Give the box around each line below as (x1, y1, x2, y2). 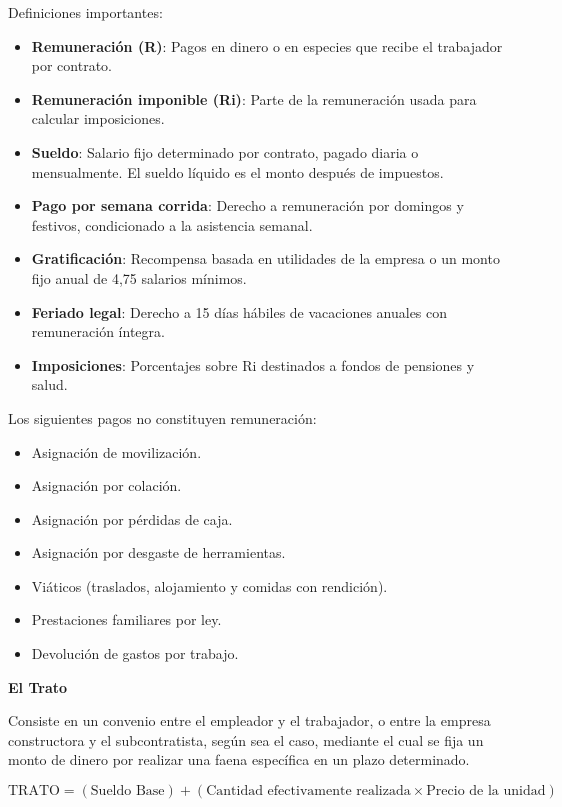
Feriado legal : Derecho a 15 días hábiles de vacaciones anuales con (31, 301, 448, 322)
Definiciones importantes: (8, 2, 163, 22)
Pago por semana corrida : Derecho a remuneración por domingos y (31, 195, 464, 216)
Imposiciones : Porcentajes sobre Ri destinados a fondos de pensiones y (31, 354, 475, 375)
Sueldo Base (90, 784, 165, 799)
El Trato (8, 676, 68, 697)
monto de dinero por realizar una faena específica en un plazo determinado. (8, 749, 470, 770)
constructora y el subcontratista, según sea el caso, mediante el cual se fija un (8, 729, 484, 750)
